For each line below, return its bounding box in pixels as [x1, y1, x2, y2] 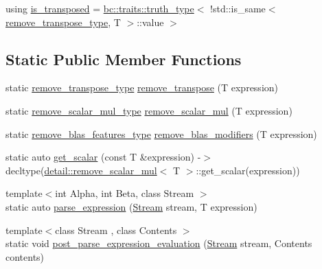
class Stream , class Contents [55, 222, 177, 237]
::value [137, 14, 164, 29]
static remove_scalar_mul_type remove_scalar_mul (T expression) [5, 103, 292, 117]
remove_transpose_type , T [5, 14, 121, 29]
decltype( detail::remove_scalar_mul [5, 163, 157, 177]
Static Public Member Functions [5, 48, 242, 69]
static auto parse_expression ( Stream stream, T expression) [5, 199, 257, 213]
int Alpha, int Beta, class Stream [55, 186, 194, 200]
